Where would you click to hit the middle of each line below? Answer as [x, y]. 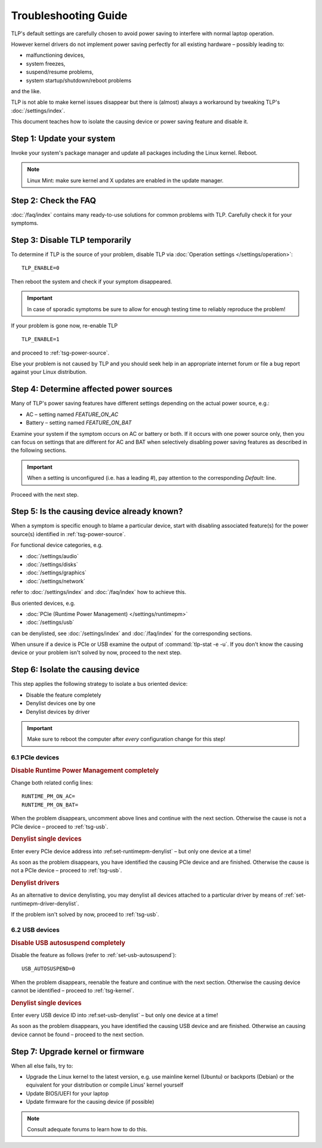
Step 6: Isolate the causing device [75, 670]
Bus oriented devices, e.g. [43, 603]
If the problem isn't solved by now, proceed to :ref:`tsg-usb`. [85, 915]
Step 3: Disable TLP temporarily [71, 240]
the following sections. [39, 450]
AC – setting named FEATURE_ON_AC [72, 414]
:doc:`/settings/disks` [52, 564]
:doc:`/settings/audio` [52, 556]
